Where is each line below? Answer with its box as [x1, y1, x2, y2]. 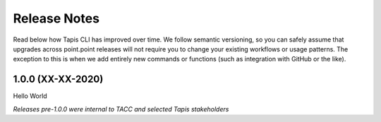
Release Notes [13, 11, 100, 26]
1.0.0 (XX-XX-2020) [13, 73, 104, 85]
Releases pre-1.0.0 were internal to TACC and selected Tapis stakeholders [13, 104, 229, 113]
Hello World [13, 92, 47, 100]
